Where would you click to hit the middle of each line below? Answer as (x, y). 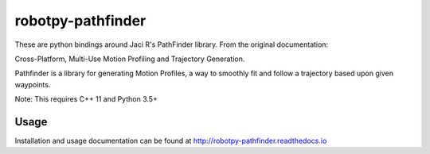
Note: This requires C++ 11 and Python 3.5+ (86, 99)
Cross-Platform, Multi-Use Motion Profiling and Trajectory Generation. (130, 59)
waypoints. (33, 84)
